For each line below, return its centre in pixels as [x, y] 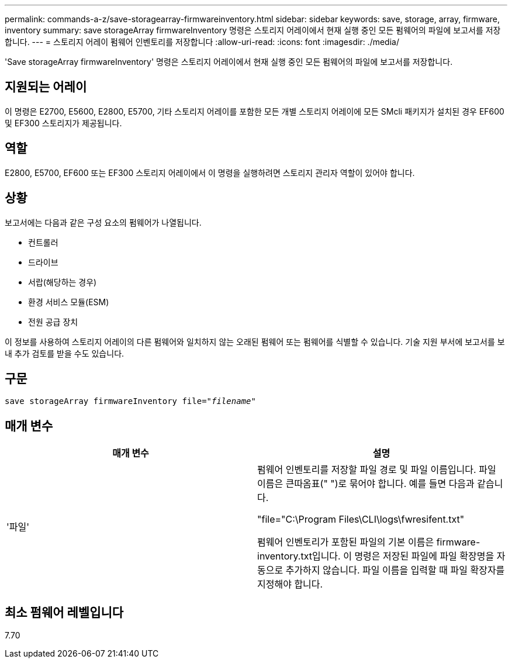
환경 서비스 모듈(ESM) [69, 302]
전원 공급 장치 [53, 322]
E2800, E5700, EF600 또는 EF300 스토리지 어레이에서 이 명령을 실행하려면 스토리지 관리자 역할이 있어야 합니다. [210, 172]
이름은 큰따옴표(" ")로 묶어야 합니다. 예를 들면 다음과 [366, 484]
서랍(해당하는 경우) [63, 282]
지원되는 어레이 [46, 87]
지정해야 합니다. [290, 584]
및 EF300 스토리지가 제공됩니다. [63, 123]
